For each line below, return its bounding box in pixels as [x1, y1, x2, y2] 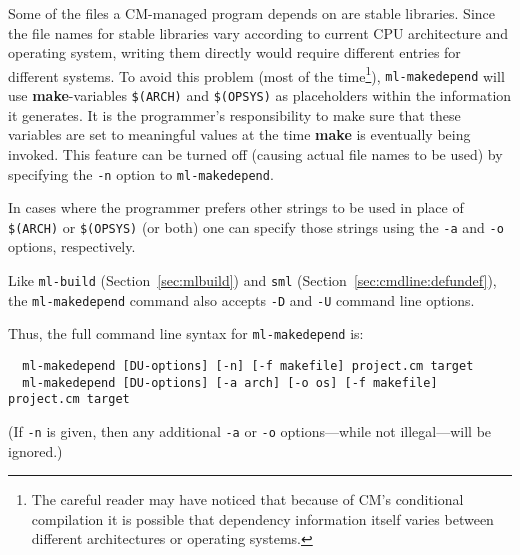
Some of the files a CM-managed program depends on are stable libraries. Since [8, 3, 495, 23]
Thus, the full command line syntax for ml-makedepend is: [8, 323, 364, 344]
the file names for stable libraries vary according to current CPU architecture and [8, 22, 509, 43]
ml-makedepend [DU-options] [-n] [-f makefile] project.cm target [22, 359, 474, 373]
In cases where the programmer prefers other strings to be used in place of [8, 197, 464, 218]
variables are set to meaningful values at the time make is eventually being [8, 124, 471, 145]
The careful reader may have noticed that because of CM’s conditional [31, 489, 464, 510]
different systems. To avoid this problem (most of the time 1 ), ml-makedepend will [8, 62, 505, 86]
